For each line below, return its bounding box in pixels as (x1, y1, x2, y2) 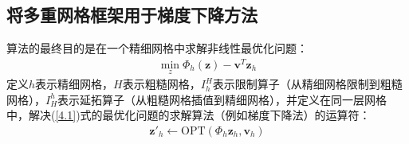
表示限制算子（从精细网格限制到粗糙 (212, 76, 403, 92)
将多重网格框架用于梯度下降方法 (6, 2, 258, 27)
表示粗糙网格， (122, 76, 201, 92)
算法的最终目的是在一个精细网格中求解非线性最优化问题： (6, 40, 308, 56)
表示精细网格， (35, 76, 114, 92)
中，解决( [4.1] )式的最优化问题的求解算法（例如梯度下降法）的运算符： (6, 107, 371, 123)
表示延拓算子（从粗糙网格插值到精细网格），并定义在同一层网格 (57, 91, 387, 107)
